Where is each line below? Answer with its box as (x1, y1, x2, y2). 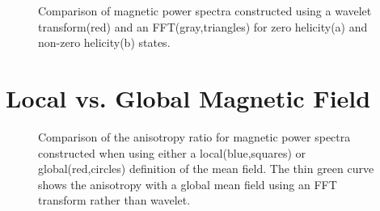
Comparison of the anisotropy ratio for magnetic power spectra (38, 128, 351, 145)
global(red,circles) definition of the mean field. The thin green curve (38, 160, 374, 177)
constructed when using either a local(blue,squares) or (38, 144, 306, 161)
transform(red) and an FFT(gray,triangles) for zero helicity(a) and (38, 18, 368, 35)
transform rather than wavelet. (38, 192, 191, 209)
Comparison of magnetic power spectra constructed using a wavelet (38, 2, 372, 19)
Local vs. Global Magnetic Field (6, 81, 371, 114)
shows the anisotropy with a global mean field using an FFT (38, 175, 337, 192)
